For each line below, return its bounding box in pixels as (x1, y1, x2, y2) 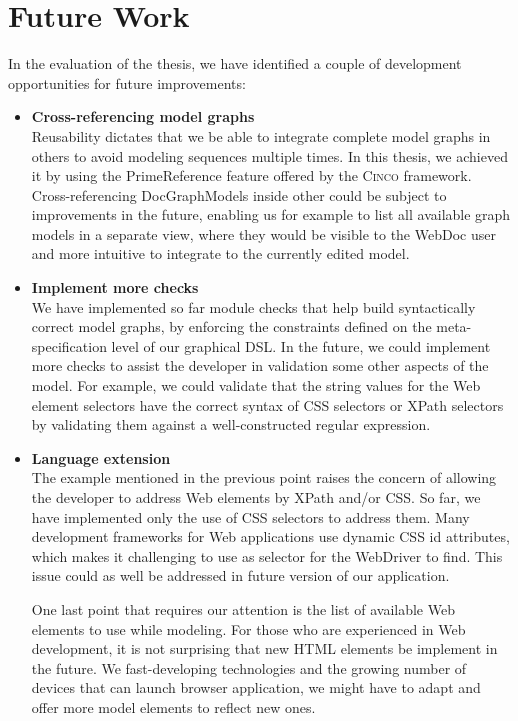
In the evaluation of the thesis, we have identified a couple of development (8, 53, 462, 74)
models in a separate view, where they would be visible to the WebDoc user (31, 223, 496, 244)
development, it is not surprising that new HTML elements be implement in (31, 638, 498, 659)
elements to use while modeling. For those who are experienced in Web (31, 618, 466, 639)
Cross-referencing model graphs (31, 106, 255, 127)
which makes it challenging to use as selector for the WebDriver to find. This (31, 545, 503, 566)
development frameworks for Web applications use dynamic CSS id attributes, (31, 526, 510, 547)
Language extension (31, 447, 171, 468)
